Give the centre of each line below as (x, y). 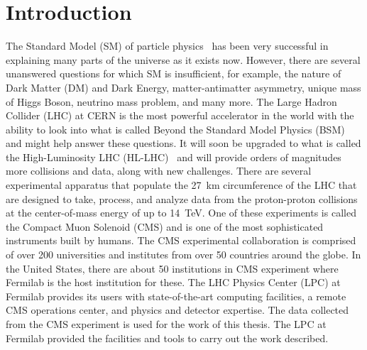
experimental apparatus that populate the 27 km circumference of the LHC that (181, 185)
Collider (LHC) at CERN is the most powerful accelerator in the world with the (180, 115)
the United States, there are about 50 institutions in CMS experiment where (172, 268)
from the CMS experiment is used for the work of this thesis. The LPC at (166, 324)
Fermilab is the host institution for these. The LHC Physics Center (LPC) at (173, 282)
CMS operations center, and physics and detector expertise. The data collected (177, 310)
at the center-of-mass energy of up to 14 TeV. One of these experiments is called (181, 213)
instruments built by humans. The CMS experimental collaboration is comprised (181, 240)
